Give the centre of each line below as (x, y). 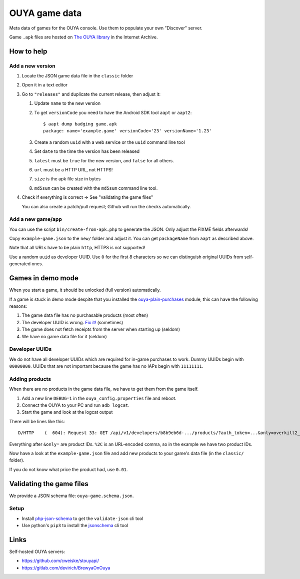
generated (20, 264)
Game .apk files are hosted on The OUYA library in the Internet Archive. (83, 37)
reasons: (18, 306)
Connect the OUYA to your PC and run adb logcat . (76, 405)
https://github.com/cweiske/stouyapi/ (60, 561)
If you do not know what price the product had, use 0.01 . (68, 469)
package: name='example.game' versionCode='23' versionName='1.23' (127, 131)
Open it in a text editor (44, 85)
